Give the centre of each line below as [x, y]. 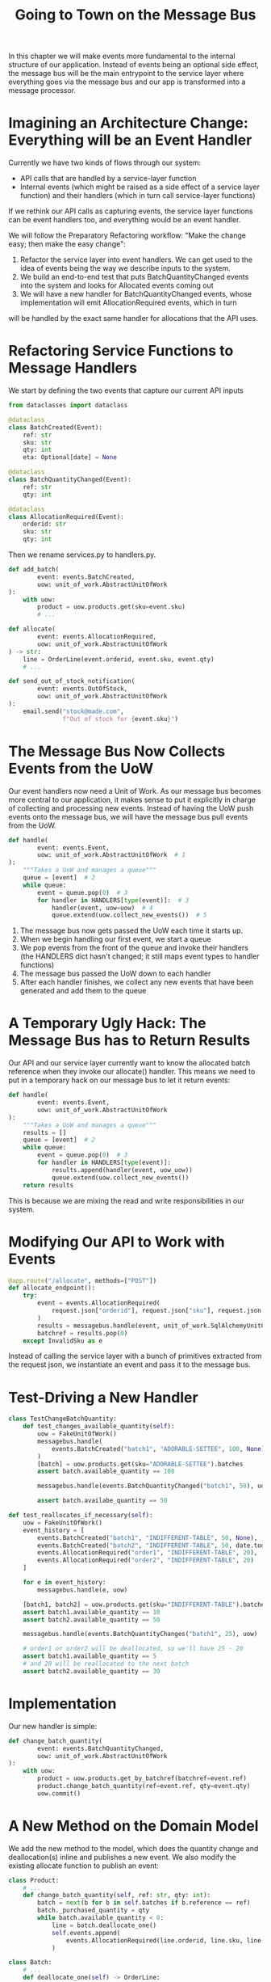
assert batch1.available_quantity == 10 [92, 1612]
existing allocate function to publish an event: [84, 1866]
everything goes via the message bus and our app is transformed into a [127, 82]
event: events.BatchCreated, [86, 577]
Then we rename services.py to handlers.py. [82, 555]
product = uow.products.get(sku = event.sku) [111, 607]
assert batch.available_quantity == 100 [106, 1472]
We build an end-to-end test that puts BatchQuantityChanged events [134, 277]
